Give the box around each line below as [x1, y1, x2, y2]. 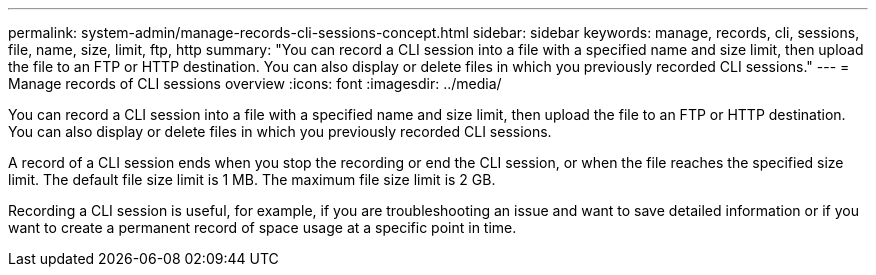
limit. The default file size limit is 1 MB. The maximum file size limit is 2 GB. [8, 171, 496, 188]
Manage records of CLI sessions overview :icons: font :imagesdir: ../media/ [8, 75, 502, 92]
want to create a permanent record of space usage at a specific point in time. [8, 219, 517, 236]
